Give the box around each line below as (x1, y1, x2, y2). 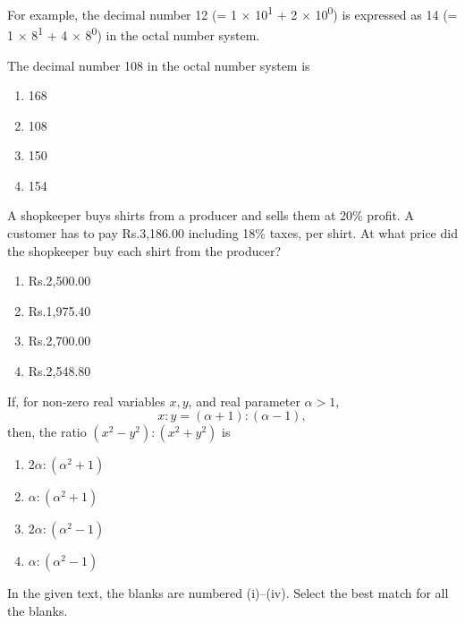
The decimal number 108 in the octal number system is (7, 55, 310, 74)
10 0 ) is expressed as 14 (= (315, 3, 458, 23)
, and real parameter (188, 391, 300, 410)
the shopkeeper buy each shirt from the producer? (7, 241, 282, 260)
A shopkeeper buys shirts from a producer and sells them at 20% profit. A (7, 206, 414, 225)
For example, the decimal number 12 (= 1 (7, 4, 237, 23)
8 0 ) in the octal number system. (85, 23, 260, 44)
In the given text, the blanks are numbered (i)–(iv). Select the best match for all (7, 584, 449, 602)
